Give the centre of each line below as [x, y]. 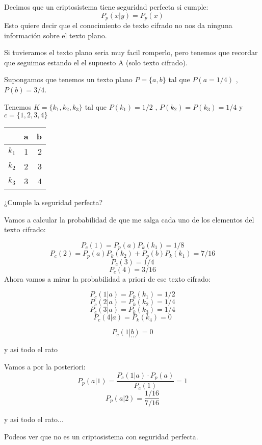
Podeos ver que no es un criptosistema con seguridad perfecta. [101, 436]
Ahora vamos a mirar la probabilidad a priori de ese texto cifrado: [107, 278]
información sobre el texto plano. [56, 35]
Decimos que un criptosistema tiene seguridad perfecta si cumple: [106, 7]
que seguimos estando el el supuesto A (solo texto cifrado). [96, 62]
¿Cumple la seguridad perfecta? [54, 202]
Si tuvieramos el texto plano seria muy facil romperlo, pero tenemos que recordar [131, 52]
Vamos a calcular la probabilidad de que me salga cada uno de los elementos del [129, 219]
